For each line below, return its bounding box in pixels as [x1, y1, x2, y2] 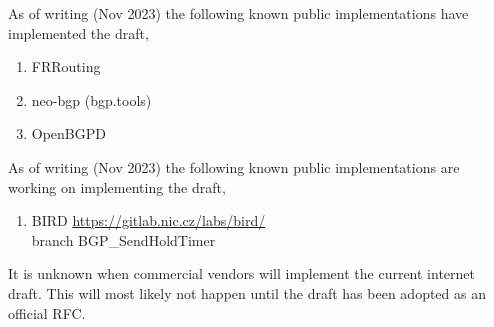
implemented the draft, [8, 22, 149, 43]
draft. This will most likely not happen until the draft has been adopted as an [8, 282, 486, 303]
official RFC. [8, 302, 86, 323]
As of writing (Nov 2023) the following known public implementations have [8, 3, 469, 23]
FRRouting [31, 56, 101, 77]
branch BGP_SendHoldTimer [31, 229, 216, 250]
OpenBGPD [31, 123, 106, 144]
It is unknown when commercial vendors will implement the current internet [8, 263, 475, 284]
